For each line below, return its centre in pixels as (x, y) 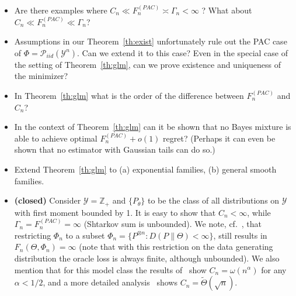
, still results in (240, 235)
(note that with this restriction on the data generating (176, 247)
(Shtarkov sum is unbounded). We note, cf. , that (173, 224)
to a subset (85, 235)
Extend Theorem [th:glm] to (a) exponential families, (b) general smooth (145, 169)
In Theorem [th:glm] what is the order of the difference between (129, 95)
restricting (33, 235)
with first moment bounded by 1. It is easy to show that (115, 212)
